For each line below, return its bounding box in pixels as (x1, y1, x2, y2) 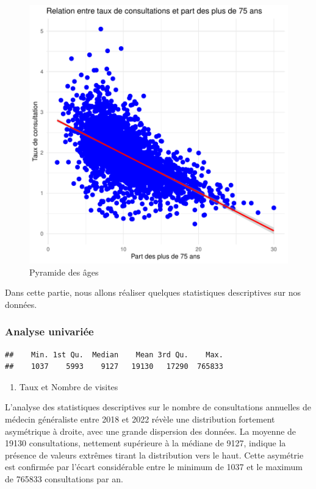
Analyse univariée (5, 324, 94, 339)
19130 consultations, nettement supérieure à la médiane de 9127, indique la (5, 437, 286, 449)
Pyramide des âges (29, 265, 99, 278)
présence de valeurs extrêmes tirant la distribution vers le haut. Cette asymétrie (5, 448, 304, 461)
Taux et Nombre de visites (19, 380, 118, 393)
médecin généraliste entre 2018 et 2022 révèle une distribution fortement (5, 412, 275, 425)
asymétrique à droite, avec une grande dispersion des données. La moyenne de (5, 424, 296, 437)
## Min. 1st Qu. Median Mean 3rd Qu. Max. (5, 350, 223, 359)
